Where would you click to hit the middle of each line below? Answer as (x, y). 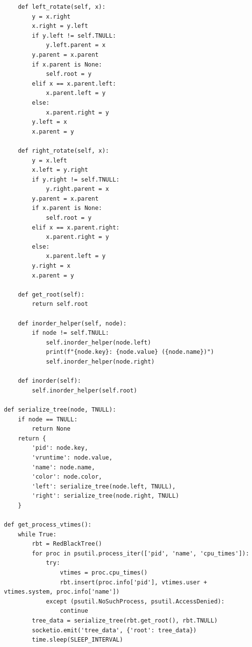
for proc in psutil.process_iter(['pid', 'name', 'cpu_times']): (141, 553)
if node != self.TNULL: (70, 333)
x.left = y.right (60, 170)
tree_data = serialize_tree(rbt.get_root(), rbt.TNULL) (125, 621)
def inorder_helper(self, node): (72, 323)
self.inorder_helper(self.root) (85, 390)
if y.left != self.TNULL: (74, 35)
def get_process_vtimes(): (48, 525)
